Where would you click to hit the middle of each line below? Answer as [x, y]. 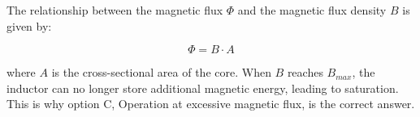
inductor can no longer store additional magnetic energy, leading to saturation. [203, 88]
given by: [29, 25]
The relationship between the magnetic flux [115, 10]
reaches [305, 72]
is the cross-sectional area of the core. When [161, 72]
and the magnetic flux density [312, 10]
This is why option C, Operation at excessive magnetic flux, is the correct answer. [211, 104]
